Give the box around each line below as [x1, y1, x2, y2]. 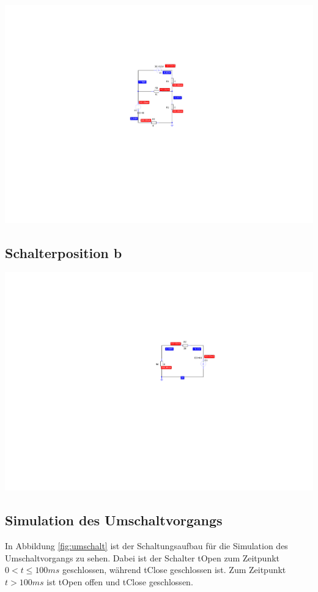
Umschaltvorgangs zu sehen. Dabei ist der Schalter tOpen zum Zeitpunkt [5, 551, 280, 564]
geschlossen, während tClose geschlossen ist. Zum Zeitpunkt [62, 563, 286, 576]
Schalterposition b [5, 243, 122, 262]
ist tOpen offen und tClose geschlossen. [46, 575, 193, 588]
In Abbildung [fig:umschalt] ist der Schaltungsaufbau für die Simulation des [5, 539, 288, 552]
